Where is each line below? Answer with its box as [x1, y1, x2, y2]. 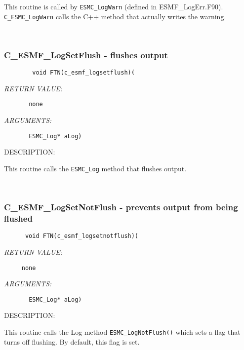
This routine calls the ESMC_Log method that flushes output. [4, 163, 187, 173]
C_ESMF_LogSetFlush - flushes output [4, 48, 168, 61]
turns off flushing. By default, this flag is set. [4, 336, 140, 347]
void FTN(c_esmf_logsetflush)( [32, 69, 135, 77]
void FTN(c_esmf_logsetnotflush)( [25, 233, 139, 240]
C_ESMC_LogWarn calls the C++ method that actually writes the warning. [4, 11, 226, 21]
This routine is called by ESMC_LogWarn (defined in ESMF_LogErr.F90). [4, 1, 223, 11]
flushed [4, 212, 33, 224]
